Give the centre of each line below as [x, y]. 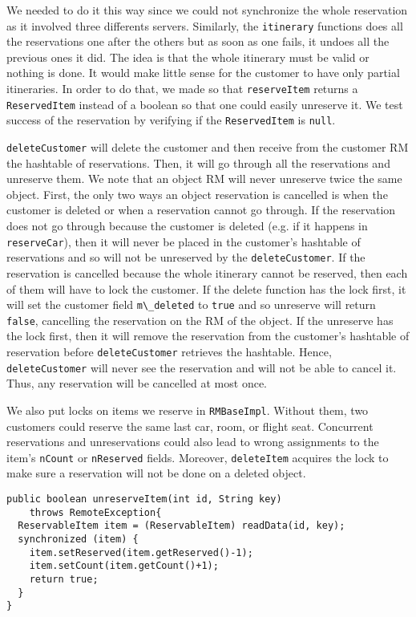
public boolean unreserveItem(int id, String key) [144, 499]
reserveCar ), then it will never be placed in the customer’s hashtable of [184, 241]
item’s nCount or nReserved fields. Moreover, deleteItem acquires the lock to [198, 457]
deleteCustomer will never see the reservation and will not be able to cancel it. [202, 367]
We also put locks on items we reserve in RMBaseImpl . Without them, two [188, 410]
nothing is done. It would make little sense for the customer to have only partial [203, 73]
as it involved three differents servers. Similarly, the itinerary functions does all [205, 25]
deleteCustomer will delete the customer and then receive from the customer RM [208, 147]
